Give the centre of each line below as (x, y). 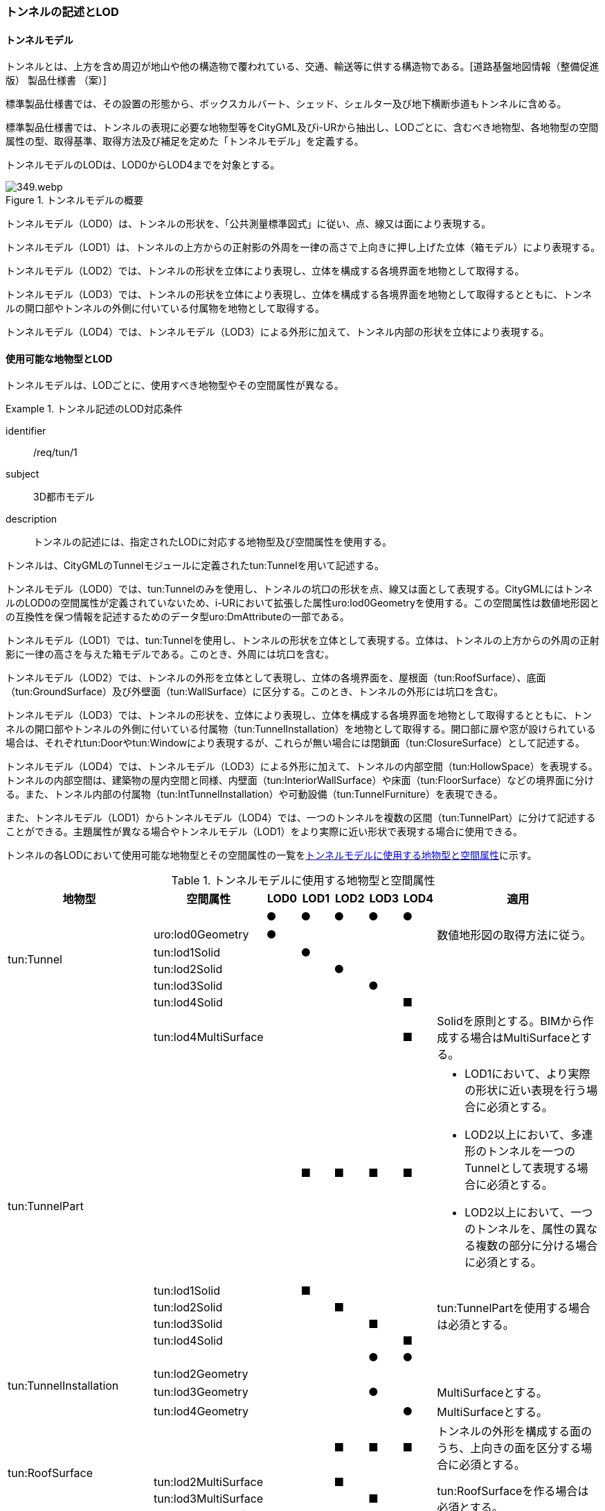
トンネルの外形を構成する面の (515, 1432)
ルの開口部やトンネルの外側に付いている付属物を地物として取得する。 (165, 308)
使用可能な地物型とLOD (59, 358)
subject (22, 474)
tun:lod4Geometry (201, 1412)
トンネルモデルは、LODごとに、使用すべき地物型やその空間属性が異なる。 (175, 385)
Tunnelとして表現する (521, 1168)
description (31, 519)
